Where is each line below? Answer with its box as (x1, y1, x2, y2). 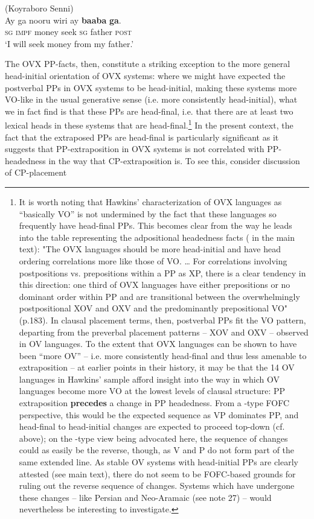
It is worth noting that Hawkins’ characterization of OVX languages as (19, 195, 282, 208)
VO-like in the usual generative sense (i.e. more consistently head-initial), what (5, 93, 298, 106)
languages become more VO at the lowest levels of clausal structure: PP (19, 384, 286, 397)
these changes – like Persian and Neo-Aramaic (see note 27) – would (19, 491, 272, 503)
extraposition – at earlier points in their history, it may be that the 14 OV (19, 361, 295, 374)
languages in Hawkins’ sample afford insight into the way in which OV (19, 372, 280, 385)
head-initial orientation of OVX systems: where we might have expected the (5, 69, 286, 81)
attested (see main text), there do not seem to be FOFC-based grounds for (19, 467, 296, 480)
